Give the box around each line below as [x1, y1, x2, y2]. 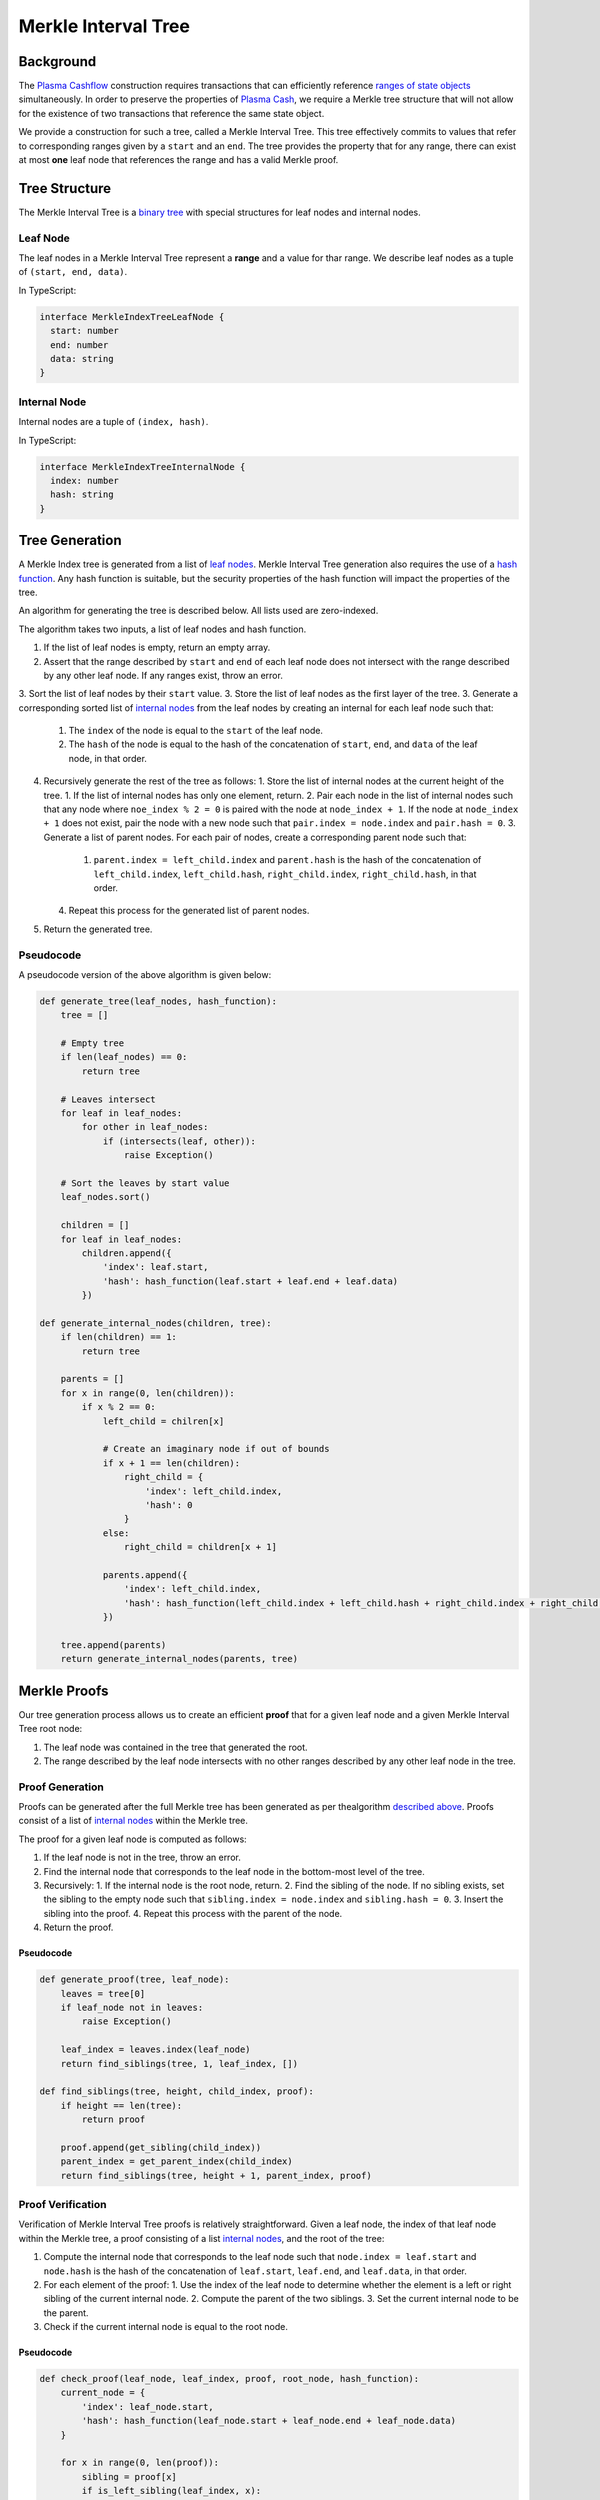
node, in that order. [68, 752, 147, 764]
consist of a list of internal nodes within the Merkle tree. [18, 1815, 249, 1827]
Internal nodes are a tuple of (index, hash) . [18, 416, 209, 428]
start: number [50, 325, 120, 337]
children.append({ [81, 1247, 172, 1259]
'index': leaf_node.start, [81, 2401, 214, 2412]
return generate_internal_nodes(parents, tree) [60, 1653, 299, 1665]
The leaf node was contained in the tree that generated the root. [43, 1741, 309, 1753]
